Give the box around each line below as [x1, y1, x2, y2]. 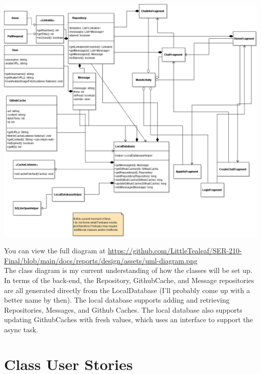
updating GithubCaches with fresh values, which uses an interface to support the [4, 314, 253, 325]
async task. [4, 324, 38, 334]
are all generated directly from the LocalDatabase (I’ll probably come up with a [4, 285, 250, 295]
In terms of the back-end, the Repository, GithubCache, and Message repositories [4, 275, 254, 286]
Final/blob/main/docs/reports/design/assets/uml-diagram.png [4, 255, 198, 265]
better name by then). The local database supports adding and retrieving [4, 295, 230, 305]
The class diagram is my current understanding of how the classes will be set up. [4, 265, 252, 275]
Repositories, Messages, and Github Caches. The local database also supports [4, 304, 242, 315]
